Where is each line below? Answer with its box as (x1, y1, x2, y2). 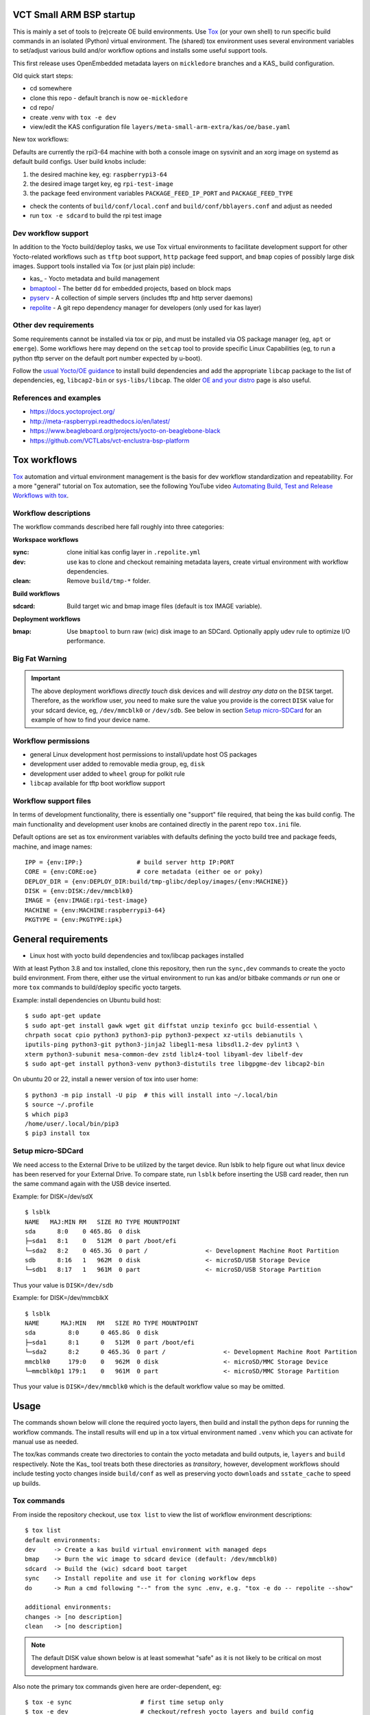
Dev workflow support (12, 228, 89, 238)
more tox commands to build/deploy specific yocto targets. (12, 983, 182, 991)
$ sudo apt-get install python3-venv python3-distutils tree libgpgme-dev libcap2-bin (25, 1060, 325, 1068)
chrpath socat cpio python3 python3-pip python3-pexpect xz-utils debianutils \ (25, 1031, 304, 1039)
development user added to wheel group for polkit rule (29, 769, 185, 778)
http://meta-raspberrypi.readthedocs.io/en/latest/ (29, 417, 171, 425)
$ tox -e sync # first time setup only (25, 1699, 224, 1706)
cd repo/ (29, 104, 54, 112)
